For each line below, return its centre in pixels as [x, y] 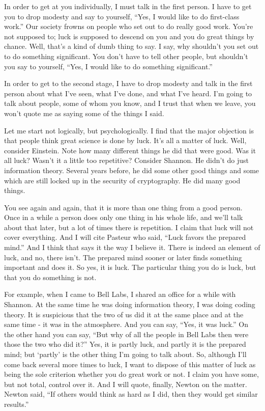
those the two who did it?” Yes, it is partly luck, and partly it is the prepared [125, 344]
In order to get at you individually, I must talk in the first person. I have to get [128, 6]
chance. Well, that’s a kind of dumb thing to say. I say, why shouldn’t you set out [131, 46]
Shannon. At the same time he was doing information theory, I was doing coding [130, 304]
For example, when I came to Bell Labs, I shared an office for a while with [120, 294]
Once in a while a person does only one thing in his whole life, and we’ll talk [124, 217]
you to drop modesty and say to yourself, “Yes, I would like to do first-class [122, 16]
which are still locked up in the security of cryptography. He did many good [122, 180]
